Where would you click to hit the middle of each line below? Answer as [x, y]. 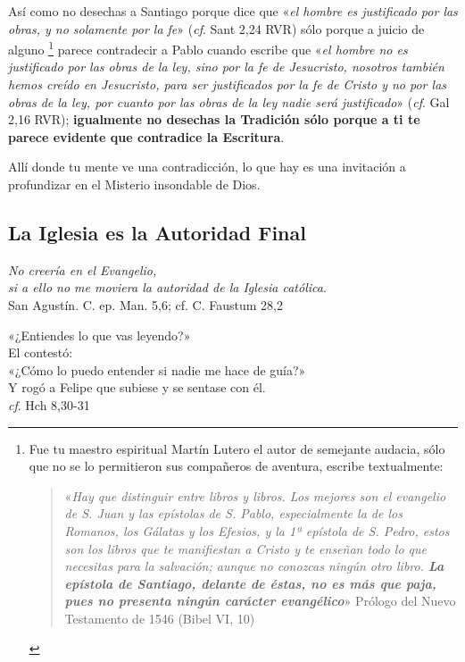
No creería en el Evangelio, [83, 269]
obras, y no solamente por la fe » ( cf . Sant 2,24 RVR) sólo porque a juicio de [216, 28]
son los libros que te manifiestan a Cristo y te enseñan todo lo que [246, 548]
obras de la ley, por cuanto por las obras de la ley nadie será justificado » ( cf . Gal [229, 101]
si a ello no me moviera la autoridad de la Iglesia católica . [167, 287]
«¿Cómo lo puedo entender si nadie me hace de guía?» [157, 369]
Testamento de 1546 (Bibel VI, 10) [160, 618]
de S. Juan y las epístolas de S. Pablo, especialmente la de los [233, 513]
